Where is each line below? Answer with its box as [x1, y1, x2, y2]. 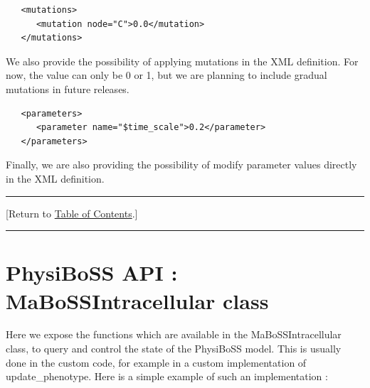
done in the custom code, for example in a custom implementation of [6, 355, 307, 370]
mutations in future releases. [6, 81, 129, 96]
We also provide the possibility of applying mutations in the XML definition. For [6, 53, 359, 68]
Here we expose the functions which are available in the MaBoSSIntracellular [6, 327, 342, 342]
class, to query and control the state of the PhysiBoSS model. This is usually [6, 341, 342, 356]
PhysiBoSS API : [6, 258, 178, 287]
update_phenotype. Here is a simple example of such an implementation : [6, 369, 328, 384]
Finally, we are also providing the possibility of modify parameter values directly [6, 157, 357, 172]
